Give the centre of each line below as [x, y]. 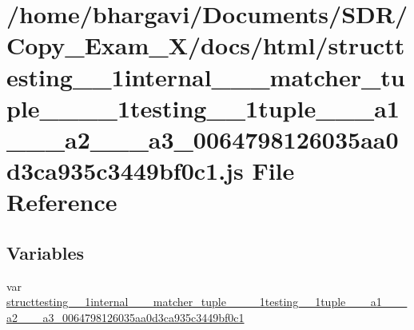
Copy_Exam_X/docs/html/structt [206, 45]
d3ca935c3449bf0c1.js [125, 171]
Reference [62, 202]
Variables [46, 252]
